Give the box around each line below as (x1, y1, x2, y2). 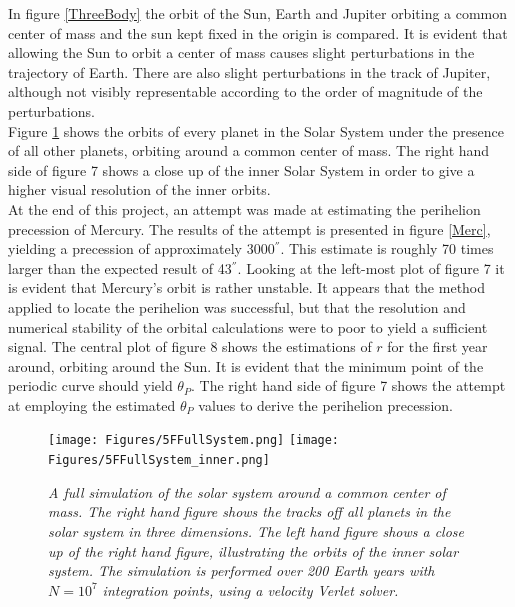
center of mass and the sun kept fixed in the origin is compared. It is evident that (8, 22, 508, 43)
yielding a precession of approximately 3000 (8, 238, 275, 259)
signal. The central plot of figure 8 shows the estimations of (8, 336, 372, 357)
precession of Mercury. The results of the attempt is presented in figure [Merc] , (8, 218, 491, 239)
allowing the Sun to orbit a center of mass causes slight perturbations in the (8, 42, 475, 63)
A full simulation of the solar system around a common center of (48, 481, 446, 502)
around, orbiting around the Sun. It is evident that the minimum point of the (8, 355, 484, 376)
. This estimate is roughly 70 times (280, 238, 494, 259)
